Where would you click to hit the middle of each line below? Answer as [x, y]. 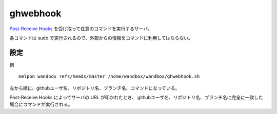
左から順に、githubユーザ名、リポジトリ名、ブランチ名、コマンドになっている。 [95, 88]
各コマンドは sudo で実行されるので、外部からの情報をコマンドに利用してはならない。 [101, 38]
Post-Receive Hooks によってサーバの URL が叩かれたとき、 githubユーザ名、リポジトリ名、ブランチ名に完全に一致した [136, 98]
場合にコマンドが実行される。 [41, 104]
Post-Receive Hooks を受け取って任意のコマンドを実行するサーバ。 [81, 29]
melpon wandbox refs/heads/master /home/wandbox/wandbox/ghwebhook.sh [109, 76]
